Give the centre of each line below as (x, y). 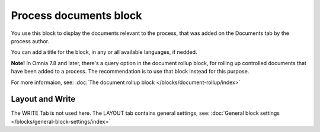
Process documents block (76, 15)
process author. (30, 41)
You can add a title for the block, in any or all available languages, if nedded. (104, 52)
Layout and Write (43, 99)
